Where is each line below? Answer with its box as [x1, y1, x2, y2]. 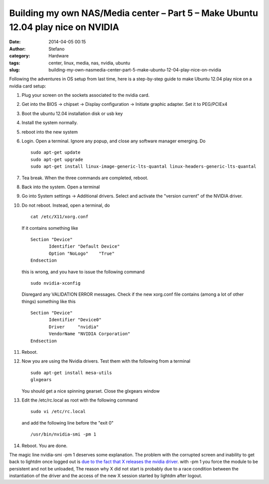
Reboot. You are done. [21, 443, 68, 449]
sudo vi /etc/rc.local [30, 409, 86, 415]
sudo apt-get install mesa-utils [30, 370, 112, 376]
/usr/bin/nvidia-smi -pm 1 [30, 432, 97, 437]
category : [9, 53, 30, 59]
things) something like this [21, 298, 76, 304]
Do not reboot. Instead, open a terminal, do [21, 202, 110, 208]
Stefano [48, 45, 65, 52]
